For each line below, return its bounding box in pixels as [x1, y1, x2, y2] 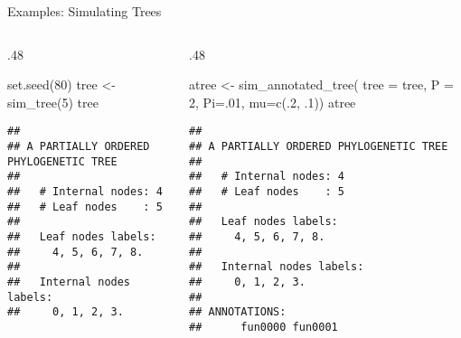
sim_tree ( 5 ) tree [7, 92, 99, 111]
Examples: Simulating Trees [7, 2, 162, 20]
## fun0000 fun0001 [189, 320, 338, 333]
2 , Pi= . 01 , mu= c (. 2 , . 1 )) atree [189, 92, 356, 111]
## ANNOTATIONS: [189, 305, 287, 319]
